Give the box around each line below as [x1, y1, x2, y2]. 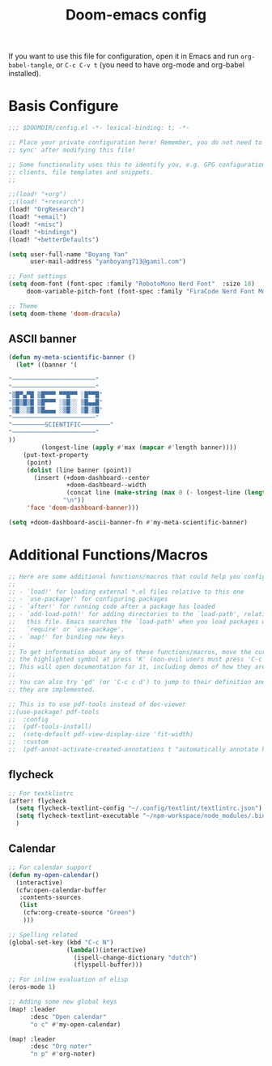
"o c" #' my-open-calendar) [29, 1020, 121, 1029]
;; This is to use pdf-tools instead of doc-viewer [8, 700, 186, 709]
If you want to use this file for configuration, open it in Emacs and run [8, 51, 239, 62]
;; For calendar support [8, 863, 92, 871]
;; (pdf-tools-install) [8, 723, 92, 731]
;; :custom [8, 738, 49, 747]
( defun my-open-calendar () [8, 871, 100, 879]
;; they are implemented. [8, 685, 96, 694]
